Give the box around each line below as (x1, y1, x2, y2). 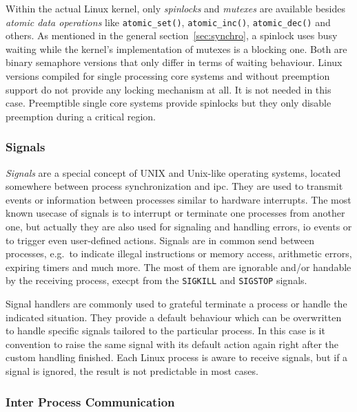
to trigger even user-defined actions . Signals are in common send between (6, 232, 315, 247)
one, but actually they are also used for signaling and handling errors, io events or (6, 219, 352, 233)
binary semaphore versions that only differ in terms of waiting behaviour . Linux (6, 55, 343, 69)
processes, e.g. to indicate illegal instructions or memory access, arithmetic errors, (6, 246, 352, 261)
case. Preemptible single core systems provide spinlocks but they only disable (6, 96, 331, 110)
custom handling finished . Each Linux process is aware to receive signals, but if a (6, 350, 348, 365)
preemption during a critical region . (6, 109, 156, 123)
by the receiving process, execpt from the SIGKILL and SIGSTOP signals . (6, 273, 307, 288)
